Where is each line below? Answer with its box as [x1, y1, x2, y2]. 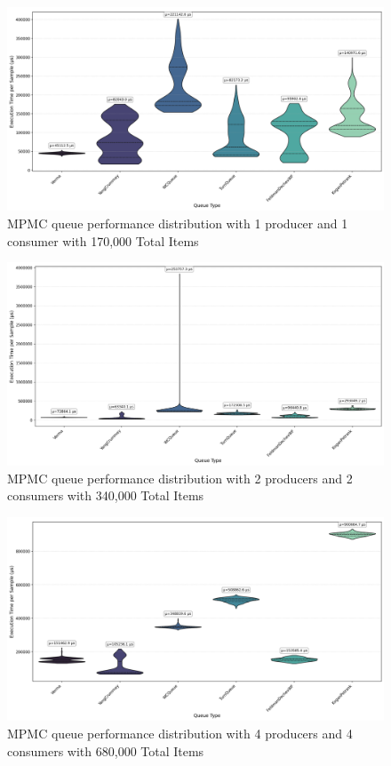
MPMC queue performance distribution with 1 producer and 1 [7, 213, 348, 232]
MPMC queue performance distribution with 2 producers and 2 [7, 468, 353, 487]
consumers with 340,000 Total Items [7, 486, 204, 505]
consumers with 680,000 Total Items [7, 741, 204, 760]
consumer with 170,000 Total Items [7, 231, 199, 250]
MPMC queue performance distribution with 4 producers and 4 [7, 723, 353, 742]
